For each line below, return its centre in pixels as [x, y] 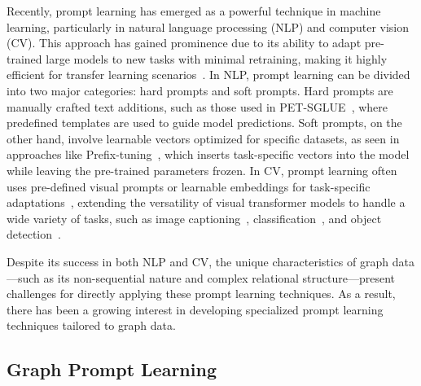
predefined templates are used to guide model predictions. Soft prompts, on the [204, 123]
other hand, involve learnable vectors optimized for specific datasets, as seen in [203, 138]
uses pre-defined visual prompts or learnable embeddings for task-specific [189, 186]
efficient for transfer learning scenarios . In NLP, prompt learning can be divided [208, 75]
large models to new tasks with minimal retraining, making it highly [217, 58]
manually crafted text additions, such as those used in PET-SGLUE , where [197, 106]
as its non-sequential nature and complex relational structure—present [219, 277]
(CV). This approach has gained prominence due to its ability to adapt [184, 43]
